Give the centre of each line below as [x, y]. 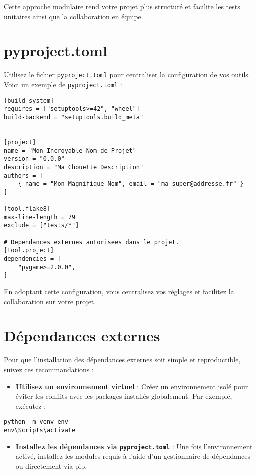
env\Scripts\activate [40, 430]
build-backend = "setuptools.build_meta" [74, 117]
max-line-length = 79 [40, 217]
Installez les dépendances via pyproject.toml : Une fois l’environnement [134, 446]
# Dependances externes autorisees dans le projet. [92, 242]
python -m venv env [36, 422]
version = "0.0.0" [34, 159]
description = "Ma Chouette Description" [74, 167]
